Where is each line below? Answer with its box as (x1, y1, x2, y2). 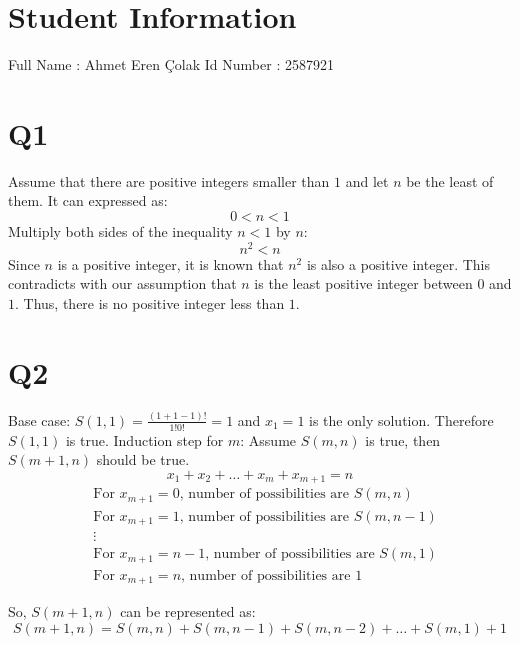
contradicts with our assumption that (8, 273, 237, 294)
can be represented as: (120, 601, 256, 622)
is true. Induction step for (65, 429, 224, 450)
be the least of (406, 170, 494, 191)
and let (345, 170, 389, 191)
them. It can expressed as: (8, 190, 168, 211)
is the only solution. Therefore (309, 409, 494, 430)
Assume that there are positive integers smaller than (8, 170, 330, 191)
